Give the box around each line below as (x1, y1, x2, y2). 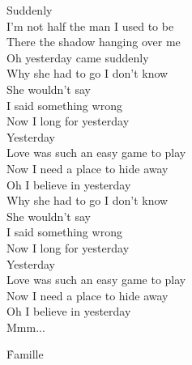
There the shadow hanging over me (6, 33, 181, 50)
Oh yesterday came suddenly (6, 49, 149, 66)
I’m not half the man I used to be (6, 17, 174, 34)
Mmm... (6, 318, 45, 335)
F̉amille (6, 346, 44, 363)
